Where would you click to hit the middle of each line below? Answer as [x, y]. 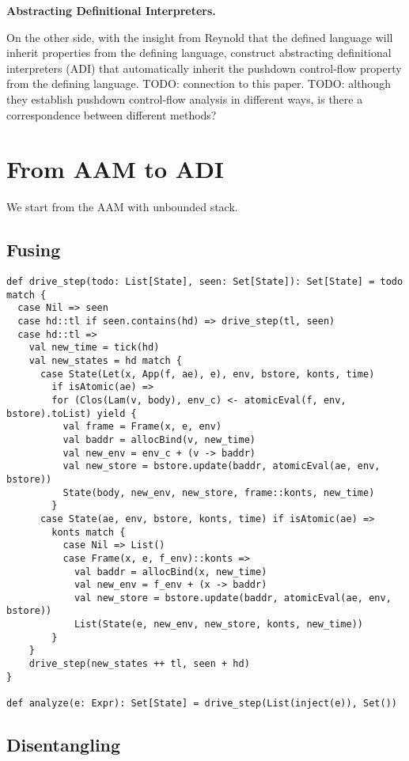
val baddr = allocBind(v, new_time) [159, 439]
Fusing [34, 250]
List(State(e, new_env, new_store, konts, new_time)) [219, 625]
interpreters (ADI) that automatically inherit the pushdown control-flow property [204, 68]
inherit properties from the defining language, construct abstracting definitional [199, 53]
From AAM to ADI [116, 169]
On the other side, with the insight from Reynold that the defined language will [200, 37]
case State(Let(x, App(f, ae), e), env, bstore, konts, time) [207, 374]
